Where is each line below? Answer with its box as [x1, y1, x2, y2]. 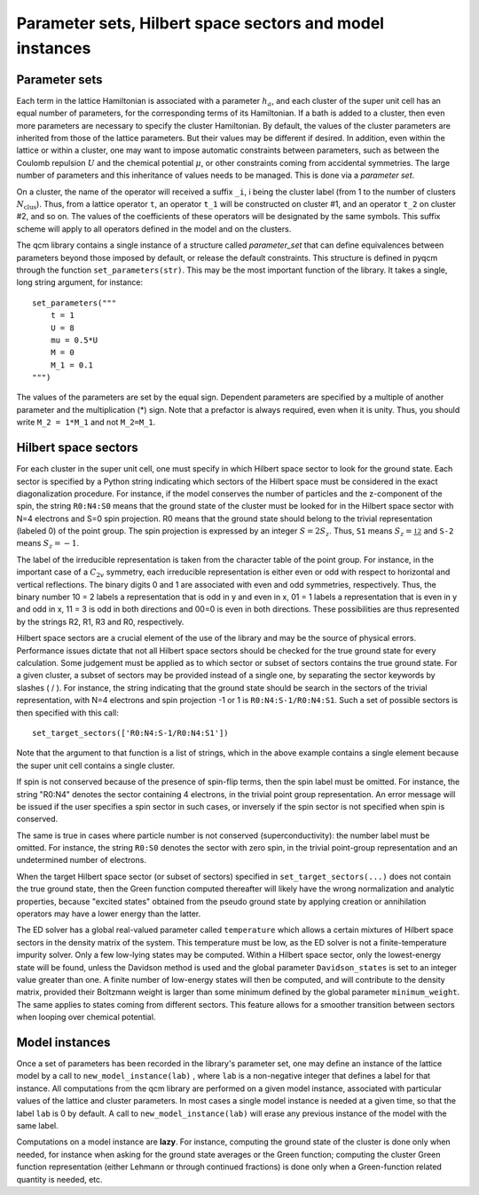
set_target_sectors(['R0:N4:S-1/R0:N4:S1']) [32, 728, 230, 738]
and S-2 [423, 526, 454, 536]
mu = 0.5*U [50, 335, 98, 345]
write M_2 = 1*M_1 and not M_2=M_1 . [16, 417, 156, 428]
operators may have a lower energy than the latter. [16, 908, 201, 919]
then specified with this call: [16, 707, 120, 718]
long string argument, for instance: [16, 277, 144, 288]
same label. [16, 1120, 59, 1131]
